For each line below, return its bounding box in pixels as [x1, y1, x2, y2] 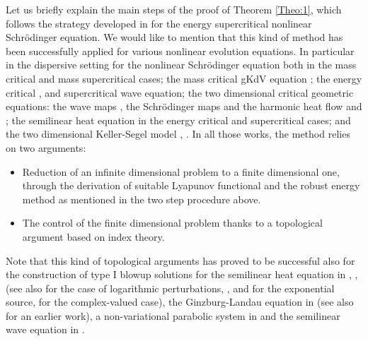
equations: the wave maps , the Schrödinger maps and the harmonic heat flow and [6, 99, 362, 114]
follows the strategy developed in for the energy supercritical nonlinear [6, 16, 312, 30]
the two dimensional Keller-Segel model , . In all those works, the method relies [6, 126, 350, 141]
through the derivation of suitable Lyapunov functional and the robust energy [22, 178, 360, 193]
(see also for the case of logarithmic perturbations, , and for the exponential [6, 280, 335, 295]
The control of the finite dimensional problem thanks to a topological [22, 215, 323, 230]
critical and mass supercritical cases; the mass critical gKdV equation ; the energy [6, 71, 362, 85]
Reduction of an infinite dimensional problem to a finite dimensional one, [22, 164, 340, 179]
